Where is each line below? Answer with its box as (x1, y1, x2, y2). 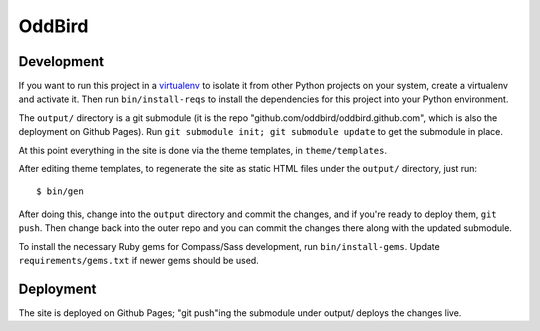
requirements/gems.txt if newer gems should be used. (18, 254, 259, 266)
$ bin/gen (36, 186, 84, 197)
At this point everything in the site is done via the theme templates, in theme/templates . (18, 144, 387, 156)
